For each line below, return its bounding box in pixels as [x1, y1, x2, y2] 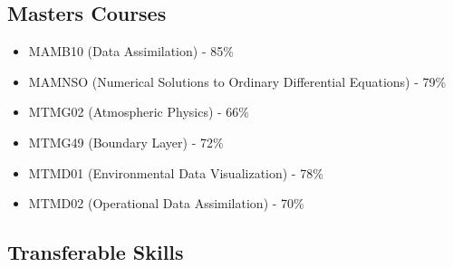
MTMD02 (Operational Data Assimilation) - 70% [28, 194, 304, 213]
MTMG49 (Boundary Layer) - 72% [28, 132, 224, 151]
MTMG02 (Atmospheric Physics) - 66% [28, 102, 250, 121]
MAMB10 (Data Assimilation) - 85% [28, 42, 234, 61]
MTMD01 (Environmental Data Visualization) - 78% [28, 163, 323, 182]
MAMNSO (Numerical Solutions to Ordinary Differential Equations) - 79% [28, 72, 447, 91]
